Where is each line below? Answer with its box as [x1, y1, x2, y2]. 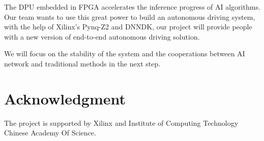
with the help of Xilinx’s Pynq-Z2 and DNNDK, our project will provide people [4, 21, 252, 32]
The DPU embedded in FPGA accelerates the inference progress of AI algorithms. [4, 2, 260, 12]
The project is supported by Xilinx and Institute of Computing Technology [4, 117, 239, 128]
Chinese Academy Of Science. [4, 127, 96, 138]
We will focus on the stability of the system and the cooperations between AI [4, 48, 245, 59]
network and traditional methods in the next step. [4, 58, 161, 68]
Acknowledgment [4, 88, 126, 109]
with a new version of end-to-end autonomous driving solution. [4, 31, 200, 42]
